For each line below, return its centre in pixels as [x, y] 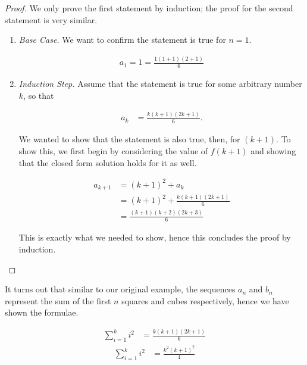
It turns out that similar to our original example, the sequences [120, 289]
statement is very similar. [51, 19]
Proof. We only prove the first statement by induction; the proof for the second [149, 8]
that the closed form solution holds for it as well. [108, 162]
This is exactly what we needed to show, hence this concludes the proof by [155, 237]
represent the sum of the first [58, 300]
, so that [39, 95]
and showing [273, 150]
